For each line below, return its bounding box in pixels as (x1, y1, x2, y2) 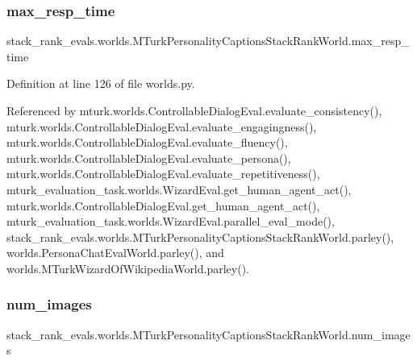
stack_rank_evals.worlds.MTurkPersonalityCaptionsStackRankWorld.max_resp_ (6, 32, 410, 49)
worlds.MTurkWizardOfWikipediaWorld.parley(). (6, 259, 249, 276)
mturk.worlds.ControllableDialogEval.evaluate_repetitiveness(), (6, 165, 320, 182)
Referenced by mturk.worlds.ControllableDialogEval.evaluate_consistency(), (6, 102, 382, 118)
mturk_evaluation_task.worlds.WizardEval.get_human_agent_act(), (6, 180, 352, 197)
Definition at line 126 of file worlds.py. (6, 75, 195, 92)
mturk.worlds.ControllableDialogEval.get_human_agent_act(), (6, 197, 320, 214)
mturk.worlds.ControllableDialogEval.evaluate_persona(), (6, 149, 291, 166)
